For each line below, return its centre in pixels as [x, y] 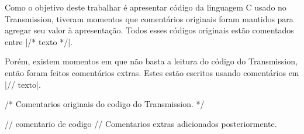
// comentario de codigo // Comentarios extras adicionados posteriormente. [141, 123]
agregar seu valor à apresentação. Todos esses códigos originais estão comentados [149, 30]
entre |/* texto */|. [39, 41]
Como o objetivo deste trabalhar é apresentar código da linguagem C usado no [146, 7]
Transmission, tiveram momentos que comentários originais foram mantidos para [149, 18]
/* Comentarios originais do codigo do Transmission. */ [105, 104]
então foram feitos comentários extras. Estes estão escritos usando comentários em [152, 72]
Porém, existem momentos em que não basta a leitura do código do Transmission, [151, 61]
